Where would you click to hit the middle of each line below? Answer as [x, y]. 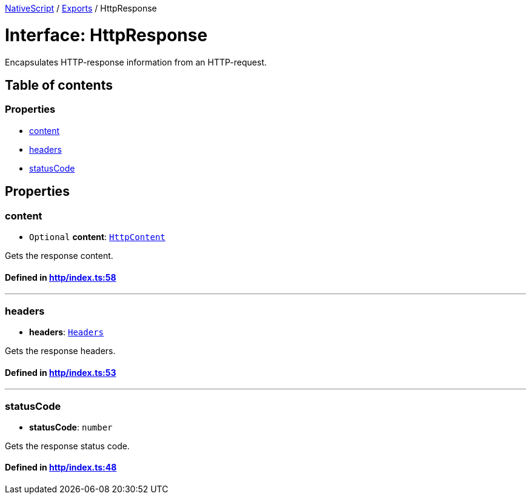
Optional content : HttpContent [97, 236]
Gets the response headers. [60, 350]
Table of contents [59, 85]
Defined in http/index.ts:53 [61, 372]
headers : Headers [67, 332]
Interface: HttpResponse [106, 35]
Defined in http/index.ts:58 [61, 277]
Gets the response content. [59, 255]
